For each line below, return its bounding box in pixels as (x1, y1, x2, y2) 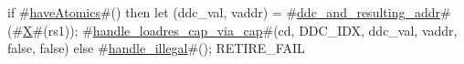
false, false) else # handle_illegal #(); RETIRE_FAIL (7, 38, 305, 58)
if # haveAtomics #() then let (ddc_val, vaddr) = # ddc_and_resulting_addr (7, 3, 440, 21)
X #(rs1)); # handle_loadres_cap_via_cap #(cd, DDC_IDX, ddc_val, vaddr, (23, 20, 458, 39)
